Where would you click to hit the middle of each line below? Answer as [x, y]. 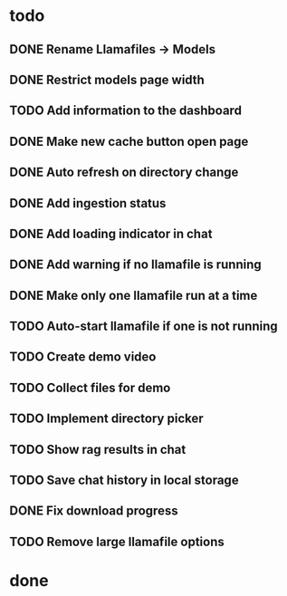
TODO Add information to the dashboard [126, 111]
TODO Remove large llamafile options [117, 541]
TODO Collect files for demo [90, 387]
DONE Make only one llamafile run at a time [134, 295]
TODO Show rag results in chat [98, 449]
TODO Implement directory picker [106, 419]
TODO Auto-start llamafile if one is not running [143, 327]
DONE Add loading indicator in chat [111, 233]
